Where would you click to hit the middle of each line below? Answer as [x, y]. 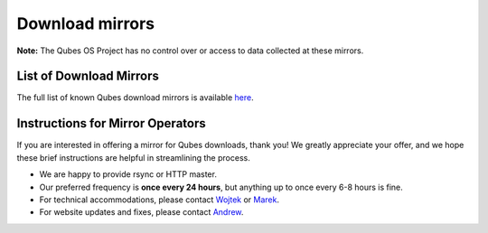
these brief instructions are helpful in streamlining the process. [133, 157]
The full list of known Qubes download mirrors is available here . [135, 98]
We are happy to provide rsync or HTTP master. [128, 174]
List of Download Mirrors [88, 76]
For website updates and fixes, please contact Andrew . [141, 212]
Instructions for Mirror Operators [112, 123]
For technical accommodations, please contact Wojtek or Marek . [160, 200]
